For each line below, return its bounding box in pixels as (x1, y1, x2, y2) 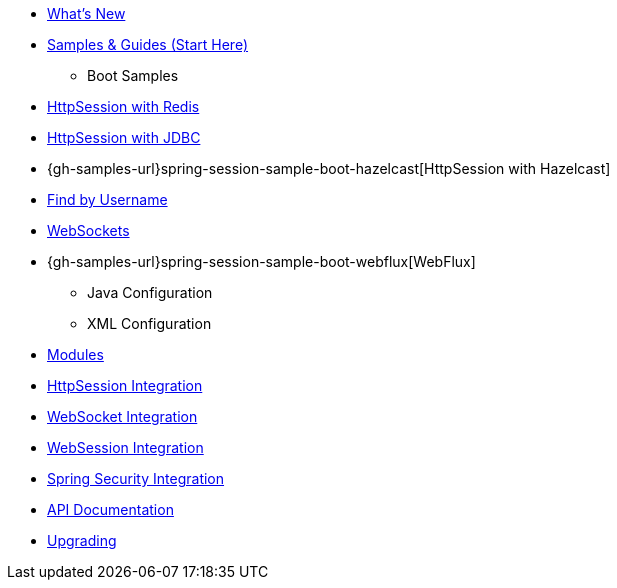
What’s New (47, 5, 126, 22)
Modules (47, 346, 104, 363)
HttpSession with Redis (47, 98, 200, 115)
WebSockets (47, 222, 130, 239)
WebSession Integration (47, 439, 204, 456)
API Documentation (47, 501, 174, 518)
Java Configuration (87, 284, 213, 301)
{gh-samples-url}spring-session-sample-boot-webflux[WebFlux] (47, 253, 476, 270)
